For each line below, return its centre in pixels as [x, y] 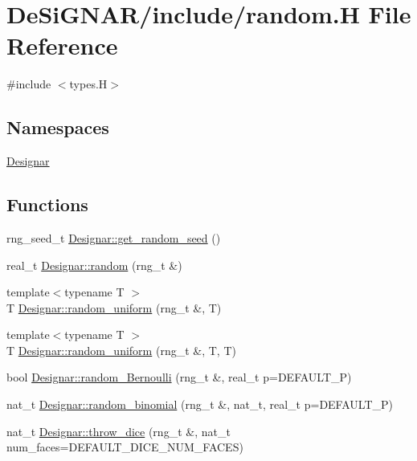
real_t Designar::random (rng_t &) [94, 265]
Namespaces [58, 127]
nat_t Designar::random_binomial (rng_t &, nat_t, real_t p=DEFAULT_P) [200, 404]
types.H [88, 84]
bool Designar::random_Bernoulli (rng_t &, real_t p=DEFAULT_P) [179, 377]
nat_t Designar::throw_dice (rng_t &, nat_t [119, 431]
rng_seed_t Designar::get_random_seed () [114, 237]
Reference [62, 45]
